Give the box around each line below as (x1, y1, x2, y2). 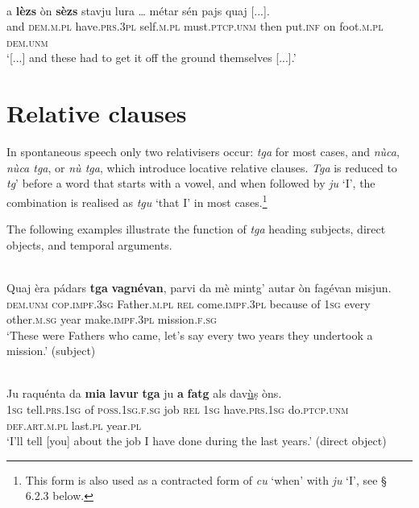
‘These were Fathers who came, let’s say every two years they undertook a (6, 326, 373, 343)
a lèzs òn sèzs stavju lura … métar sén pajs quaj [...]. (6, 2, 270, 19)
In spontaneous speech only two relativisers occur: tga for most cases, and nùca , (6, 143, 400, 160)
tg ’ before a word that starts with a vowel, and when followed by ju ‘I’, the (6, 175, 375, 192)
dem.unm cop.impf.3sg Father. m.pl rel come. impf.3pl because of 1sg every (6, 295, 371, 312)
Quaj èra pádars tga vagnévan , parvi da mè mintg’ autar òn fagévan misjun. (6, 279, 392, 295)
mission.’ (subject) (6, 342, 96, 359)
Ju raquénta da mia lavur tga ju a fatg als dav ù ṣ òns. (6, 385, 282, 402)
